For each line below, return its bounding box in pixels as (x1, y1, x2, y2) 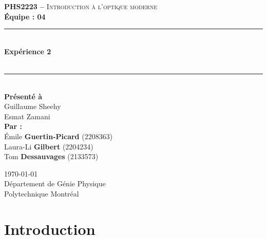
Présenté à (4, 91, 43, 101)
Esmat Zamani (4, 111, 50, 121)
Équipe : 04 (4, 11, 46, 21)
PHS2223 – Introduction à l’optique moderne (4, 1, 158, 11)
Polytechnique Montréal (4, 188, 79, 199)
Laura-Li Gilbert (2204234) (4, 141, 93, 151)
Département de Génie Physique (4, 178, 106, 189)
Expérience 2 (4, 46, 51, 56)
